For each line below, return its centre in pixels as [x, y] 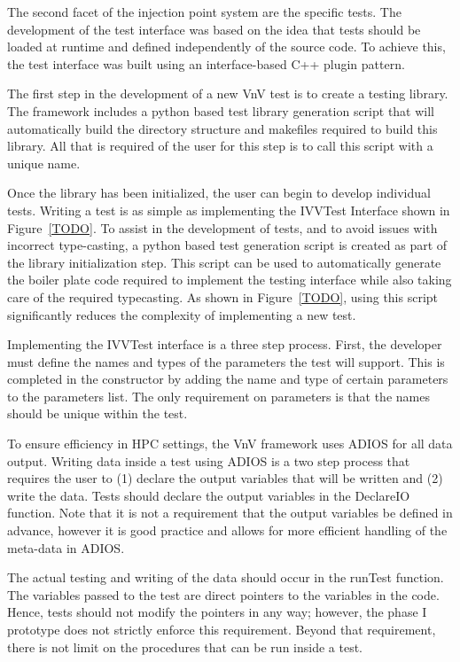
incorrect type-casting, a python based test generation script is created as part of [227, 245]
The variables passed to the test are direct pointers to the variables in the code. [223, 594]
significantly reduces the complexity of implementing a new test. [182, 314]
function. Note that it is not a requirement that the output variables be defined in [230, 513]
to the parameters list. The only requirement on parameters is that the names [218, 396]
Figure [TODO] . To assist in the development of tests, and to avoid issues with [222, 227]
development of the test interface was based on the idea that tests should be [214, 29]
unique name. [44, 163]
